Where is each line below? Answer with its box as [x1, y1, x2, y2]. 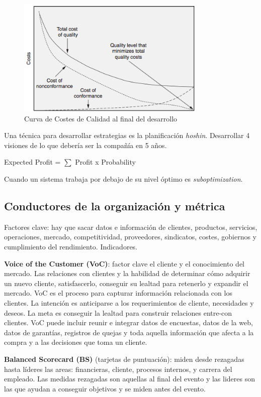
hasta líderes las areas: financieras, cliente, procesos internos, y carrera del [4, 363, 232, 374]
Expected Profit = [4, 157, 61, 167]
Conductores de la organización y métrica [4, 198, 225, 214]
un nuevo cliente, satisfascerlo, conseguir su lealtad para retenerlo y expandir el [4, 278, 248, 288]
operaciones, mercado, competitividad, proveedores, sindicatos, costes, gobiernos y [4, 231, 256, 242]
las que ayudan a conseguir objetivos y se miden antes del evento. [4, 383, 206, 393]
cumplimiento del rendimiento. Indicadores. [4, 241, 138, 252]
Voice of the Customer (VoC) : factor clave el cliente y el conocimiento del [4, 258, 244, 269]
